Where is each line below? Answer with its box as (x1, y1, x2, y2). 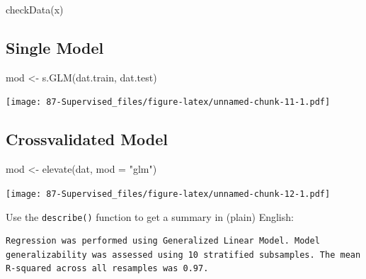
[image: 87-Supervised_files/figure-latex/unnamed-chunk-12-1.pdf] (6, 188, 331, 199)
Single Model (6, 36, 104, 58)
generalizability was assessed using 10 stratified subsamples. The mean (6, 249, 361, 260)
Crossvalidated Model (6, 128, 168, 150)
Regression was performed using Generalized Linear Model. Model (6, 236, 320, 246)
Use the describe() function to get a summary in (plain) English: (6, 209, 294, 224)
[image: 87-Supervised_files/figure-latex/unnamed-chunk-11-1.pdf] (6, 97, 331, 108)
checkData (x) (6, 2, 64, 16)
